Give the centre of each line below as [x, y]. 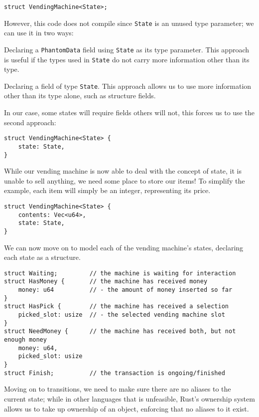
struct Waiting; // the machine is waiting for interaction [120, 273]
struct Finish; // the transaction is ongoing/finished [115, 373]
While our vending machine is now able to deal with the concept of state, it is [123, 171]
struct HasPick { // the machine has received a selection [117, 307]
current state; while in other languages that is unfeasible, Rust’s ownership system [129, 398]
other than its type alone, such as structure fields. [80, 96]
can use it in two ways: [39, 33]
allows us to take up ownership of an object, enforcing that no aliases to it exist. [127, 408]
